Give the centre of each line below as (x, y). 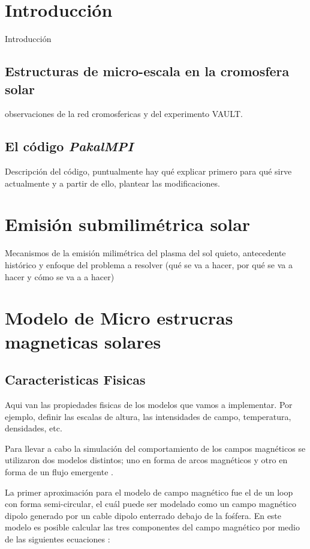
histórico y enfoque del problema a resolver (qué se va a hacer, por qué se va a (149, 265)
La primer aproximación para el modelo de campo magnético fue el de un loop (149, 492)
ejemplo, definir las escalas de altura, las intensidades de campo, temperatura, (148, 416)
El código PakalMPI (69, 146)
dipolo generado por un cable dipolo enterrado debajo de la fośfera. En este (143, 515)
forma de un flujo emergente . (59, 471)
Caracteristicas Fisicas (75, 379)
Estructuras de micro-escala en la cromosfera (147, 71)
